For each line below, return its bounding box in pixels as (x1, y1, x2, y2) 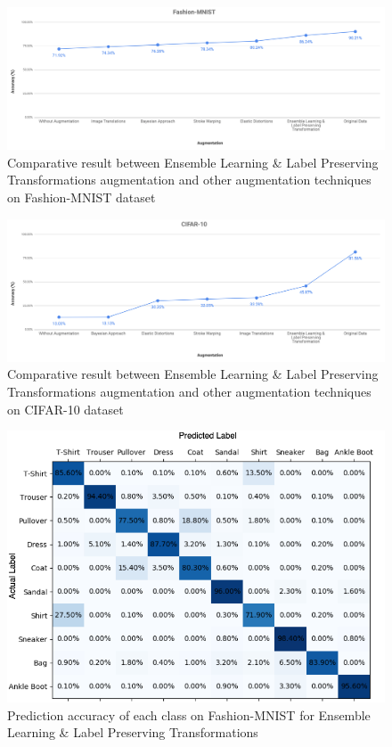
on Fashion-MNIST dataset (7, 188, 156, 207)
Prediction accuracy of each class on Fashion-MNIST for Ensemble (7, 705, 371, 724)
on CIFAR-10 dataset (7, 399, 124, 418)
